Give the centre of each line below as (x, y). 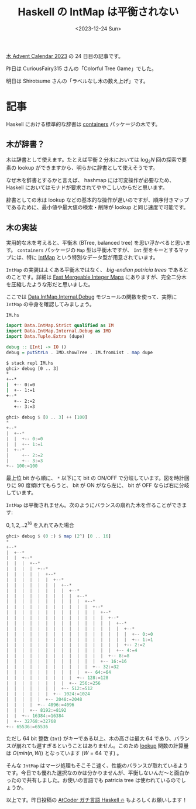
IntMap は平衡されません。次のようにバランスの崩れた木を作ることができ (94, 505)
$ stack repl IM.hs (30, 363)
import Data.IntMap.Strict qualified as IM (60, 325)
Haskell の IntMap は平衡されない (98, 12)
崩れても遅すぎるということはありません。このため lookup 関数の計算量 (102, 746)
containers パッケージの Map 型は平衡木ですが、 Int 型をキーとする (98, 250)
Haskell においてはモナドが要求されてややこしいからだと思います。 (87, 187)
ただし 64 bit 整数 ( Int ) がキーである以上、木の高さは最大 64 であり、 (90, 739)
